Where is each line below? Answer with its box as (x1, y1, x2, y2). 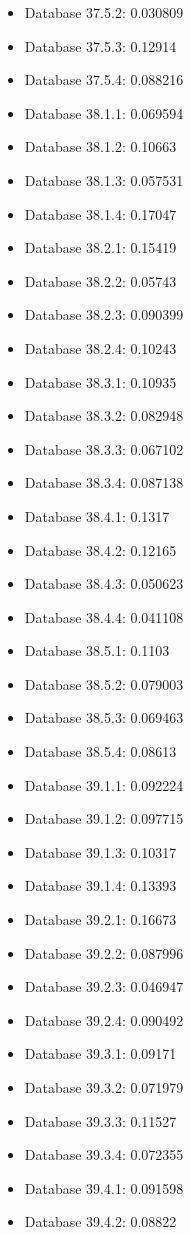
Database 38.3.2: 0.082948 (24, 405, 184, 426)
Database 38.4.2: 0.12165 (24, 539, 177, 560)
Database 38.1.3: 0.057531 (24, 169, 184, 190)
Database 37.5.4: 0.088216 (24, 69, 184, 90)
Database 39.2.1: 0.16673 (24, 909, 177, 930)
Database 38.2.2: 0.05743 (24, 270, 177, 291)
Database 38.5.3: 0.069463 (24, 707, 184, 728)
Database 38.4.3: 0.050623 (24, 573, 184, 594)
